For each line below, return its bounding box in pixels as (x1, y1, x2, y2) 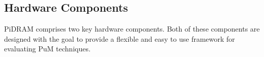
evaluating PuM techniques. (4, 43, 91, 54)
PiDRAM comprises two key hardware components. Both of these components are (4, 23, 260, 34)
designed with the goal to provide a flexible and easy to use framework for (4, 33, 235, 44)
